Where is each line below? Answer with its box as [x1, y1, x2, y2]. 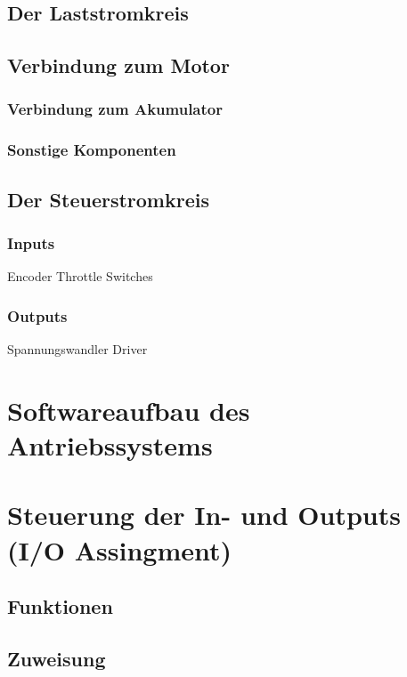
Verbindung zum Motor [7, 52, 230, 79]
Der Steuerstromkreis [7, 185, 209, 213]
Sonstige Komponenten [7, 139, 176, 161]
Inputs [7, 231, 55, 254]
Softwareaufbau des [7, 391, 250, 428]
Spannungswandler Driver [7, 340, 148, 359]
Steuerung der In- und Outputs [7, 496, 401, 533]
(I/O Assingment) [7, 531, 232, 568]
